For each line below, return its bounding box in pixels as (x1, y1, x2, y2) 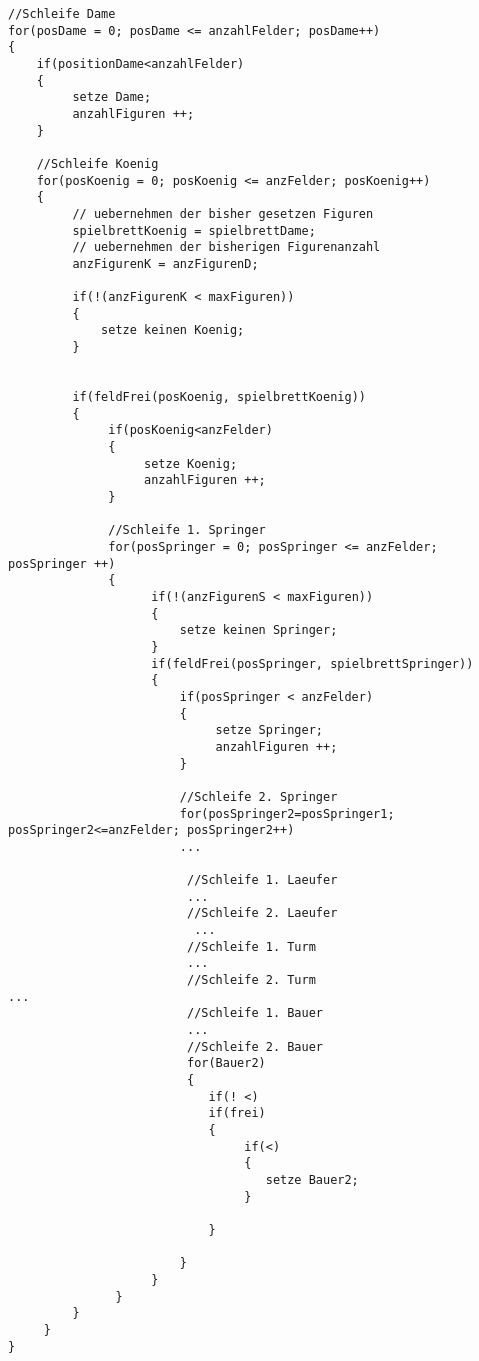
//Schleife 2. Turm (186, 973, 316, 988)
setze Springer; (215, 723, 323, 738)
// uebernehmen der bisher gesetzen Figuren (72, 206, 374, 221)
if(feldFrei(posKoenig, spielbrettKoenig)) (72, 390, 366, 405)
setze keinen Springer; (179, 623, 338, 638)
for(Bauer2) (186, 1056, 266, 1071)
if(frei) (208, 1106, 266, 1121)
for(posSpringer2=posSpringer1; (179, 806, 395, 821)
